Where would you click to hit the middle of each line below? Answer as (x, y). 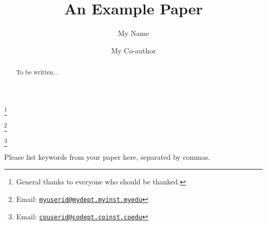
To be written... (37, 72)
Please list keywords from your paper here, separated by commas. (107, 156)
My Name (133, 33)
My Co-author (133, 50)
